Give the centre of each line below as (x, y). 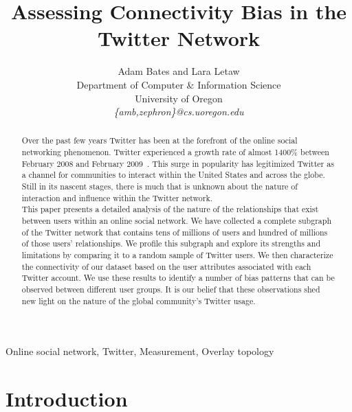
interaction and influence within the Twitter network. (117, 197)
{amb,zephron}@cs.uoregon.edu (179, 112)
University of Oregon (179, 98)
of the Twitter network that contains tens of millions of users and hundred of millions (175, 232)
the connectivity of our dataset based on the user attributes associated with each (166, 266)
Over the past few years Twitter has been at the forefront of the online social (159, 140)
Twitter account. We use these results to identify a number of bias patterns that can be (178, 278)
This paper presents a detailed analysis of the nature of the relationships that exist (170, 209)
